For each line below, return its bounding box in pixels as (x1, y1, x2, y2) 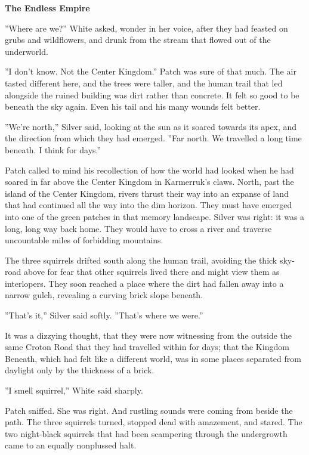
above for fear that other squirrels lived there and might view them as (23, 265, 280, 278)
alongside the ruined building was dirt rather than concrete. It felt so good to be (5, 88, 299, 101)
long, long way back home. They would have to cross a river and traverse (5, 222, 272, 234)
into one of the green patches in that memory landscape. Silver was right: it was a (5, 210, 305, 222)
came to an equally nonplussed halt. (5, 439, 137, 451)
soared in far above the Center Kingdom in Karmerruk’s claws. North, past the (5, 175, 294, 188)
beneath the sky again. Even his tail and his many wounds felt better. (5, 100, 261, 113)
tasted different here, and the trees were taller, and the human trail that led (5, 76, 283, 89)
